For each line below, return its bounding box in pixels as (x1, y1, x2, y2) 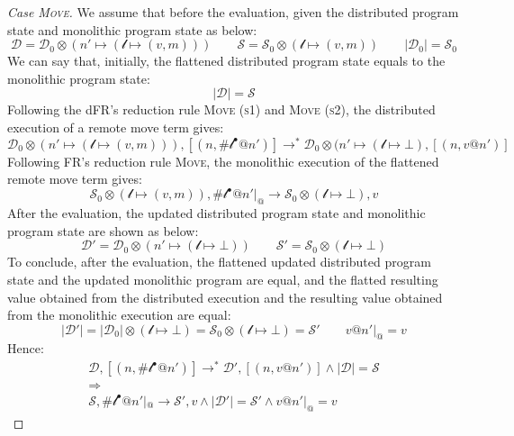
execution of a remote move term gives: (7, 117, 224, 136)
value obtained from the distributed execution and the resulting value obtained (7, 287, 443, 306)
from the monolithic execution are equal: (7, 305, 231, 324)
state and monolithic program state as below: (7, 20, 257, 39)
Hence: (7, 339, 44, 358)
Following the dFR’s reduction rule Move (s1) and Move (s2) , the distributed (7, 100, 436, 119)
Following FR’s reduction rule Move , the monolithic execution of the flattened (7, 151, 439, 170)
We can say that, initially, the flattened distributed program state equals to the (7, 51, 446, 70)
